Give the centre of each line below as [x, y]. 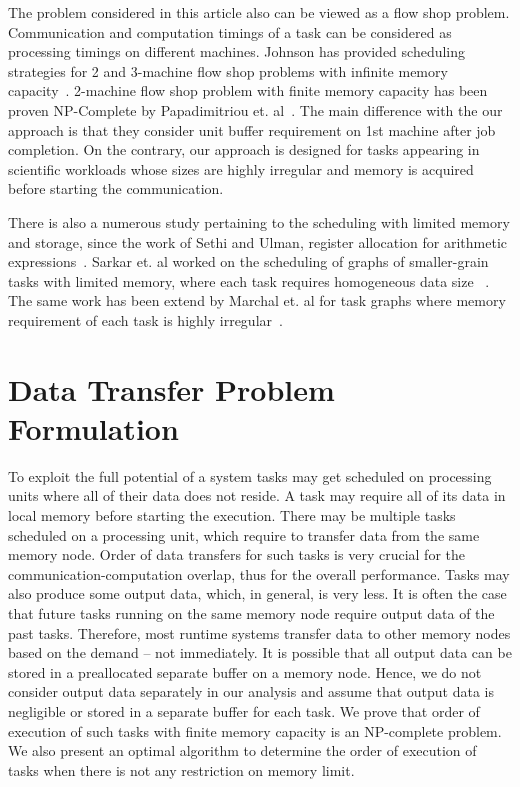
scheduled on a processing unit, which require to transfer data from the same [244, 534]
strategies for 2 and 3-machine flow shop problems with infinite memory [228, 70]
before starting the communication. [116, 188]
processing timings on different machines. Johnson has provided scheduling [237, 51]
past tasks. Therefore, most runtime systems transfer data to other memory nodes [259, 632]
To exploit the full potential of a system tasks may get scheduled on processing [250, 475]
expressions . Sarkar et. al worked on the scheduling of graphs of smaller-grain [248, 261]
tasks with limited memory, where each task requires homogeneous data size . [249, 280]
